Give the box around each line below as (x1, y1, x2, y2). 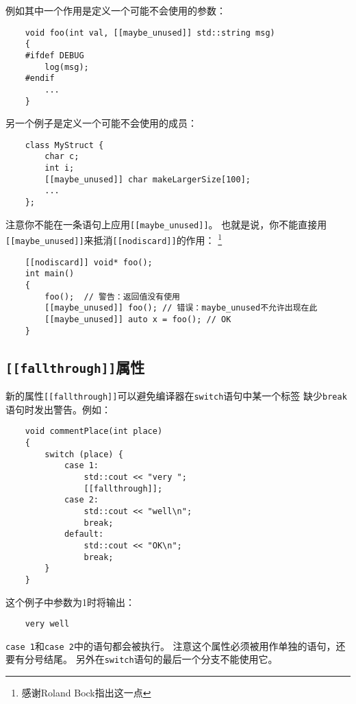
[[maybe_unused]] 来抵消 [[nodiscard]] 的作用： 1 (5, 231, 222, 247)
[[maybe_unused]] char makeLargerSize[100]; (44, 174, 251, 184)
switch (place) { (44, 449, 123, 459)
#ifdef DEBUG (25, 50, 84, 60)
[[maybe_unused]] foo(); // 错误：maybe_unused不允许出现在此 (44, 303, 318, 313)
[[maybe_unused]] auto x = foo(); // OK (44, 314, 231, 324)
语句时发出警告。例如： (5, 402, 111, 416)
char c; (44, 151, 79, 162)
